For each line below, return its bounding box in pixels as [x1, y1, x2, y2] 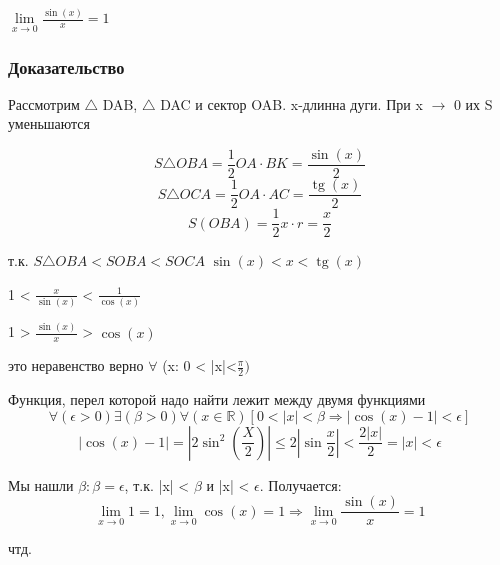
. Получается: [259, 474, 342, 495]
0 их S [453, 93, 493, 114]
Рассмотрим [8, 93, 80, 114]
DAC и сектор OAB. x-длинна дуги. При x [160, 93, 423, 114]
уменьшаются [8, 113, 90, 134]
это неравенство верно [8, 355, 144, 376]
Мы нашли [8, 474, 74, 495]
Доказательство [8, 54, 125, 79]
